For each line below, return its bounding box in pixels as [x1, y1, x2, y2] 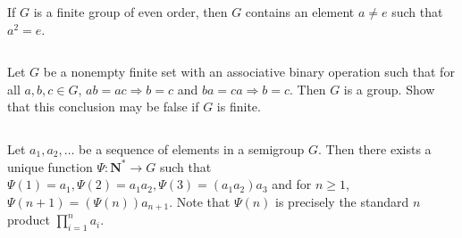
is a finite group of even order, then [33, 3, 228, 21]
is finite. [216, 97, 261, 116]
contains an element [245, 3, 355, 21]
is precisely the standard [275, 192, 409, 210]
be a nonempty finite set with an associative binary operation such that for [43, 62, 455, 81]
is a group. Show [343, 79, 435, 98]
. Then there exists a [318, 139, 432, 158]
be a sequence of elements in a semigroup [79, 139, 305, 158]
